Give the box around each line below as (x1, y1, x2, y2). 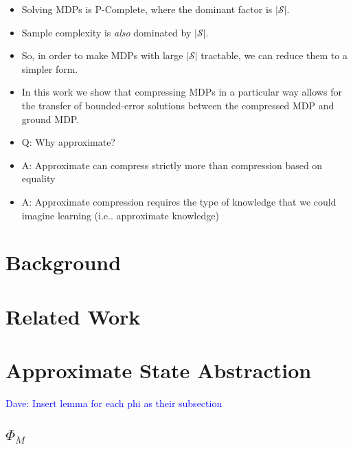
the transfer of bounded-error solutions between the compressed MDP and (21, 98, 334, 112)
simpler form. (21, 61, 78, 76)
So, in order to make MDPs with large (21, 48, 183, 63)
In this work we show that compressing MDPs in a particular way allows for (21, 85, 342, 99)
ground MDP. (21, 111, 80, 126)
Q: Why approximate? (21, 135, 115, 149)
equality (21, 171, 56, 186)
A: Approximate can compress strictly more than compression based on (21, 157, 323, 172)
